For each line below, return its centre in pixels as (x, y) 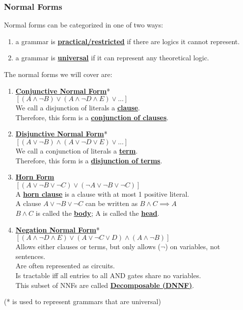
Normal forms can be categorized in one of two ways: (84, 25)
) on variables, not (193, 246)
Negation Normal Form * (57, 229)
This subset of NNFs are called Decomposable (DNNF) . (105, 285)
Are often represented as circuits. (65, 266)
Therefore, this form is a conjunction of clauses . (92, 117)
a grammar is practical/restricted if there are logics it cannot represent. (128, 41)
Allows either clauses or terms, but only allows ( (88, 246)
